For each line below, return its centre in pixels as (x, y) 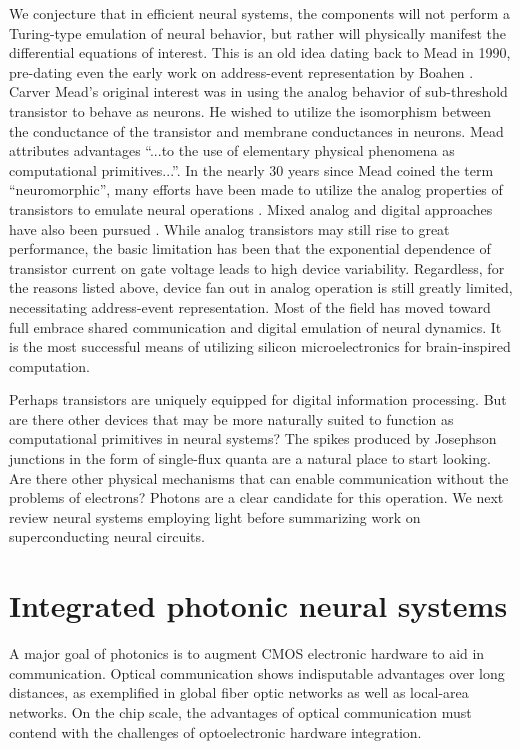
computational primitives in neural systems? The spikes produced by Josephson (253, 438)
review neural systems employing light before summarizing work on (215, 516)
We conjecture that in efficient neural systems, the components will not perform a (259, 13)
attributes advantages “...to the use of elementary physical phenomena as (232, 150)
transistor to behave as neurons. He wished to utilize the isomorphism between (250, 110)
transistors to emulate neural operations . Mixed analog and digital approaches (251, 208)
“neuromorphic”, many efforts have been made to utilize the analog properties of (256, 189)
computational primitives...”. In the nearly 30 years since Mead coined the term (251, 169)
